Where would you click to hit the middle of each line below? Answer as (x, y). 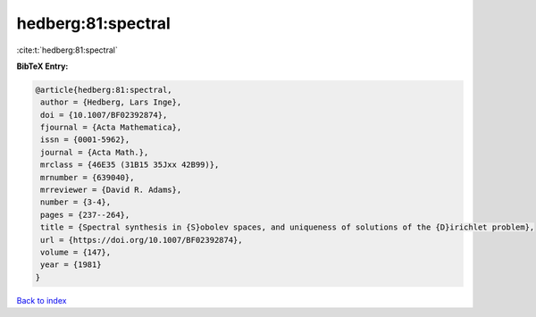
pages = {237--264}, (85, 215)
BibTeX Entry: (42, 66)
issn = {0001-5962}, (85, 140)
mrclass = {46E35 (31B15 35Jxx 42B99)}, (130, 165)
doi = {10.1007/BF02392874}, (104, 115)
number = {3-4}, (76, 202)
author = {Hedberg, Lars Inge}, (111, 102)
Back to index (42, 300)
